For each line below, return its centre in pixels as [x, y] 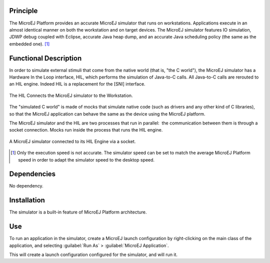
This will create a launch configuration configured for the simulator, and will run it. [93, 254]
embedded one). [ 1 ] [29, 44]
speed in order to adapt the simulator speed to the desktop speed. [86, 159]
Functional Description [45, 58]
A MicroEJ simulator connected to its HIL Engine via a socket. [72, 141]
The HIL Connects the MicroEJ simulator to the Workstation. [71, 95]
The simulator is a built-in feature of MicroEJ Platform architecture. [78, 212]
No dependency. [26, 186]
